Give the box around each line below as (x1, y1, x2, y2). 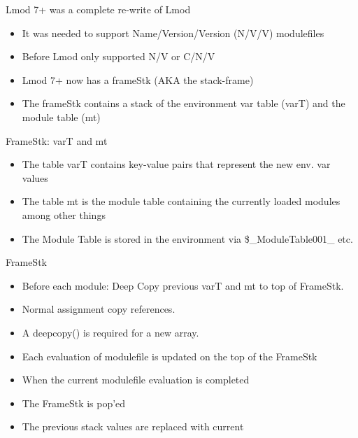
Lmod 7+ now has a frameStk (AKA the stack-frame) (22, 72, 254, 87)
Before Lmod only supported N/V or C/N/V (22, 49, 215, 64)
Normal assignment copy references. (22, 302, 176, 316)
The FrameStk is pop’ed (22, 395, 126, 410)
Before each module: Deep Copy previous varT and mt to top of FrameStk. (22, 278, 344, 292)
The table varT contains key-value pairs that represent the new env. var (22, 157, 331, 171)
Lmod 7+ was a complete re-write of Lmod (6, 2, 191, 16)
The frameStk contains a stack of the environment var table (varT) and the (22, 96, 345, 111)
